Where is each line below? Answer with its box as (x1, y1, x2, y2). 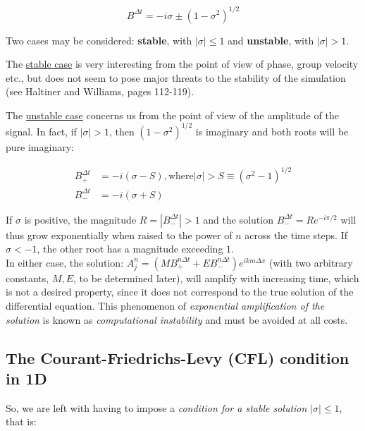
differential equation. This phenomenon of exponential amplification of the (6, 298, 325, 312)
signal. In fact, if (6, 123, 77, 138)
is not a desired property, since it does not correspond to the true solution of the (6, 284, 354, 299)
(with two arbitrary (268, 255, 353, 269)
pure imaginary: (6, 139, 74, 154)
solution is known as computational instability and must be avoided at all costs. (6, 312, 348, 327)
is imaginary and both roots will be (195, 123, 349, 138)
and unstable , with (228, 32, 314, 47)
